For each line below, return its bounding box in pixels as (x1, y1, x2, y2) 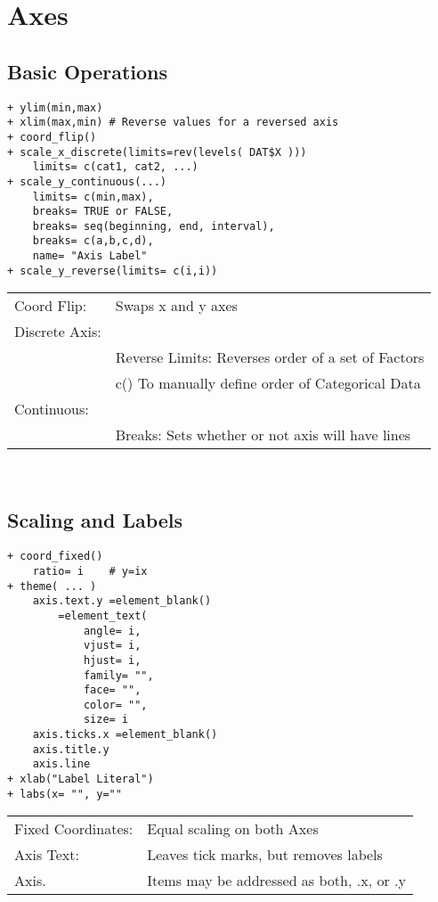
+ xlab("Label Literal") (7, 773, 154, 786)
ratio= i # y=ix (32, 564, 148, 578)
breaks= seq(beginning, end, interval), (32, 219, 275, 233)
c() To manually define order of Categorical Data (115, 373, 421, 394)
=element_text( (58, 609, 148, 622)
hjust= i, (83, 653, 142, 667)
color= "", (83, 698, 148, 711)
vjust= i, (83, 639, 142, 652)
